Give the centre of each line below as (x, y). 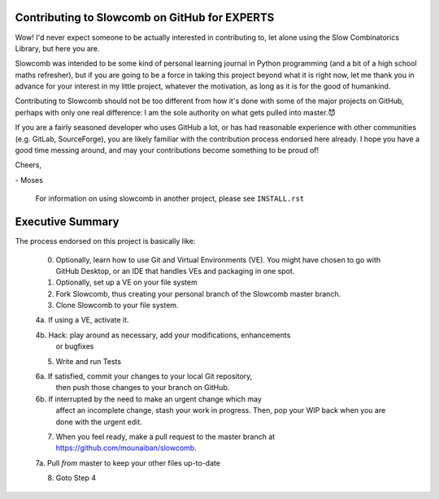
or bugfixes (75, 346)
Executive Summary (67, 222)
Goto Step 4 (76, 478)
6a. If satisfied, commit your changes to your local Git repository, (144, 376)
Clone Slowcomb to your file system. (117, 306)
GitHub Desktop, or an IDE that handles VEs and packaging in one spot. (175, 271)
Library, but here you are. (57, 48)
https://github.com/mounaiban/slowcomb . (126, 448)
